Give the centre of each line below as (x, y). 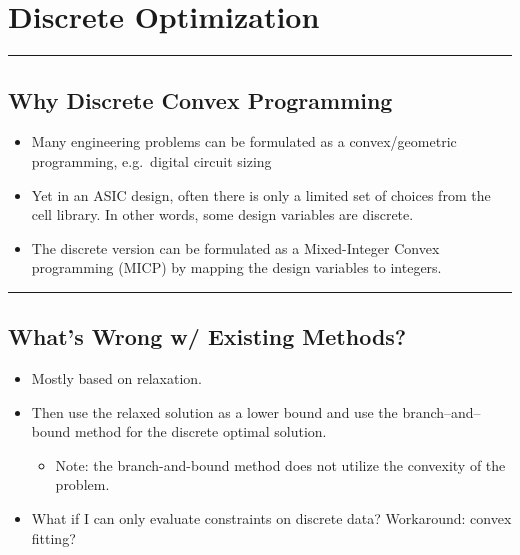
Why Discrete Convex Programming (200, 99)
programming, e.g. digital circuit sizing (151, 160)
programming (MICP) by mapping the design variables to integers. (236, 267)
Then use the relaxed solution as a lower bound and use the (214, 411)
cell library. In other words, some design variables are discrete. (222, 214)
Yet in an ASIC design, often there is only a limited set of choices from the (261, 194)
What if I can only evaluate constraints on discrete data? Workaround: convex (271, 518)
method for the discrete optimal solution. (200, 431)
